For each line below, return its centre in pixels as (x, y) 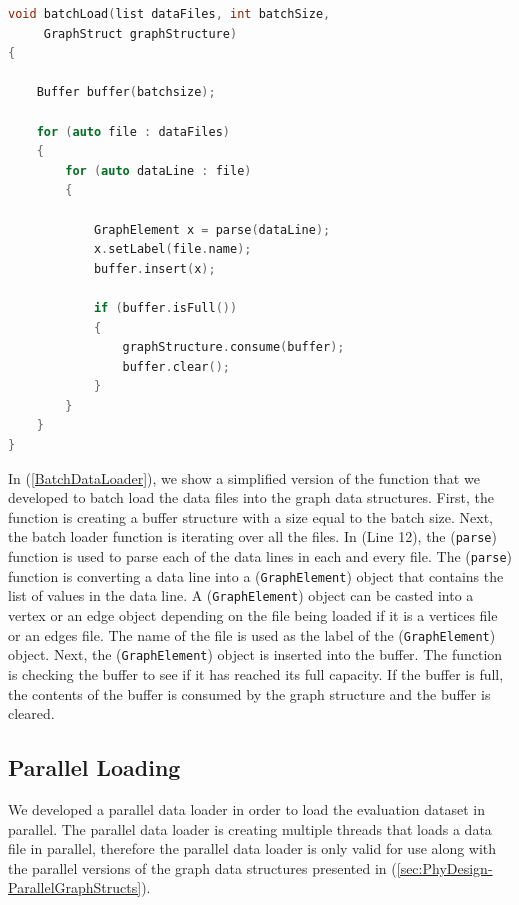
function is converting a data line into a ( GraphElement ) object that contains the (256, 575)
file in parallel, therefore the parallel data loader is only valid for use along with (252, 848)
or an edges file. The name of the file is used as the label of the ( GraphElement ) (252, 634)
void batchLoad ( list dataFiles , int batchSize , (169, 14)
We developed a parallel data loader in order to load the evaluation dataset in (247, 808)
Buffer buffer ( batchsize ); (126, 92)
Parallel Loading (94, 767)
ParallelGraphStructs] (75, 887)
